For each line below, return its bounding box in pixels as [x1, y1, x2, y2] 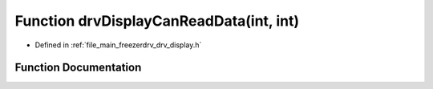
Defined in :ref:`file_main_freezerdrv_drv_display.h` [34, 40, 202, 50]
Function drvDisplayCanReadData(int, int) [14, 12, 300, 30]
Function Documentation [14, 61, 142, 75]
